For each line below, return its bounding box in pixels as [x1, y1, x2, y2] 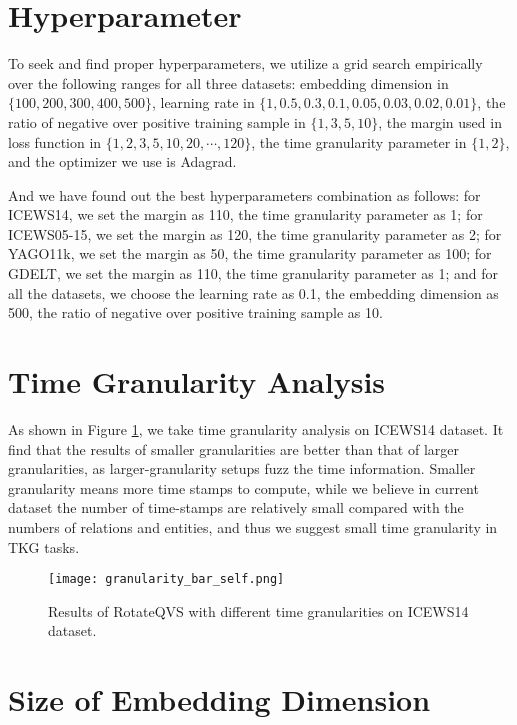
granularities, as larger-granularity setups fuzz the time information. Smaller [8, 458, 476, 479]
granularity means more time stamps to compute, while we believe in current [8, 477, 479, 498]
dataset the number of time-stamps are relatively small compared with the [8, 497, 464, 518]
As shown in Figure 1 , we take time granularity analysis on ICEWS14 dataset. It [8, 418, 504, 439]
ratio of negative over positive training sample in [8, 111, 306, 132]
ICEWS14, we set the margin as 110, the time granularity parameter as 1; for [8, 204, 483, 225]
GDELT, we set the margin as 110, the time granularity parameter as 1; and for [8, 263, 498, 284]
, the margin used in [378, 111, 502, 132]
